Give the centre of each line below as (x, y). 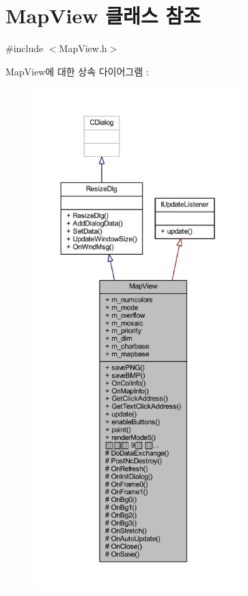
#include (25, 48)
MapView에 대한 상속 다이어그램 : (77, 71)
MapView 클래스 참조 (103, 15)
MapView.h (83, 48)
